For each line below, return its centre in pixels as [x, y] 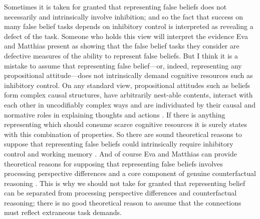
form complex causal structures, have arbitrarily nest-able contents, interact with [128, 95]
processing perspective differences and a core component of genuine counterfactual [130, 173]
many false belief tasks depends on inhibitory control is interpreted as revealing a [129, 26]
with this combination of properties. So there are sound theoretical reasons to [123, 134]
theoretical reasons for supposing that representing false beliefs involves [113, 163]
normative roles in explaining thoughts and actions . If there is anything [115, 114]
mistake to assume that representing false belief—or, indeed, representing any [123, 65]
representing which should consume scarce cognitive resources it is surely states [126, 124]
